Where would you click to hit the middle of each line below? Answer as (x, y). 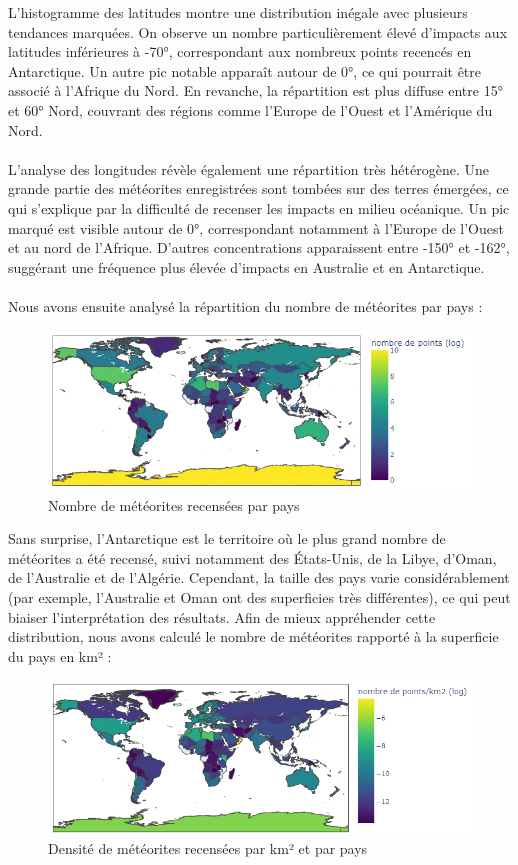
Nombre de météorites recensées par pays (174, 504)
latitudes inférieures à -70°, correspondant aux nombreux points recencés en (240, 51)
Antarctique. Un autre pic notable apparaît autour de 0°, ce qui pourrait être (245, 70)
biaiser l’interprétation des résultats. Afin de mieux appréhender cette (222, 616)
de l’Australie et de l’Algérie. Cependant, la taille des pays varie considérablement (259, 577)
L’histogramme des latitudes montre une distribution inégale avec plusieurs (238, 12)
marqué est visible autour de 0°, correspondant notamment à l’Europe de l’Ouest (256, 227)
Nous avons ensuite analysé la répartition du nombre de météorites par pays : (245, 305)
